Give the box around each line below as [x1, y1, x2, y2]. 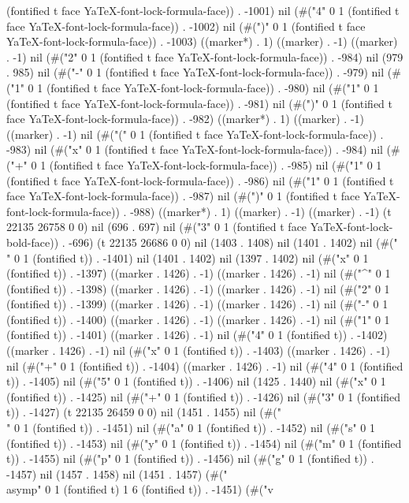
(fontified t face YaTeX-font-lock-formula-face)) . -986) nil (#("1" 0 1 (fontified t [6, 172, 394, 188]
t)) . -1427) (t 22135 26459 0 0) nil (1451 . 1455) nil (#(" [6, 404, 281, 420]
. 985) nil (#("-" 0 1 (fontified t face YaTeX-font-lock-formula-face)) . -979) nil [6, 64, 385, 80]
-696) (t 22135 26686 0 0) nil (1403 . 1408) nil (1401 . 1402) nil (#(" [69, 233, 398, 250]
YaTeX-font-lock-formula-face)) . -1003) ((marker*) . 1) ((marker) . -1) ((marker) [6, 33, 398, 50]
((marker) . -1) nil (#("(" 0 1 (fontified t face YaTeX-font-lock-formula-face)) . [6, 125, 384, 142]
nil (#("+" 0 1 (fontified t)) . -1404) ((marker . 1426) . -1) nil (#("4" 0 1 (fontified [6, 357, 403, 374]
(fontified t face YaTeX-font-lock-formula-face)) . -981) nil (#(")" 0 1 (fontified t [6, 95, 393, 111]
